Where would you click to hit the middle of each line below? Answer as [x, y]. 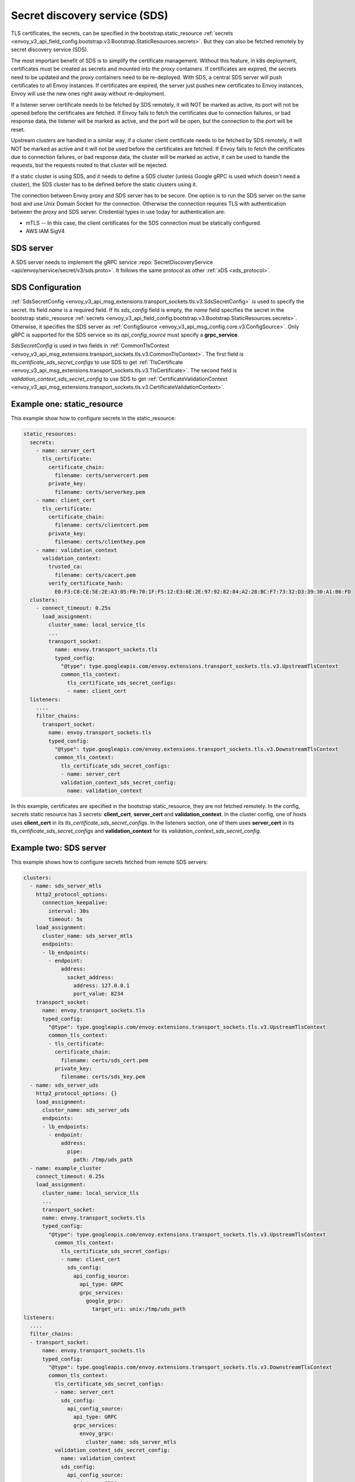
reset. [18, 129]
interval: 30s [69, 911]
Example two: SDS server [59, 848]
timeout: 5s [65, 919]
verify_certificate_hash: [86, 583]
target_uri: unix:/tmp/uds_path [139, 1309]
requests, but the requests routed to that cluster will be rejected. [89, 165]
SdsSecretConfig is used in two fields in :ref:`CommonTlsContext [90, 346]
